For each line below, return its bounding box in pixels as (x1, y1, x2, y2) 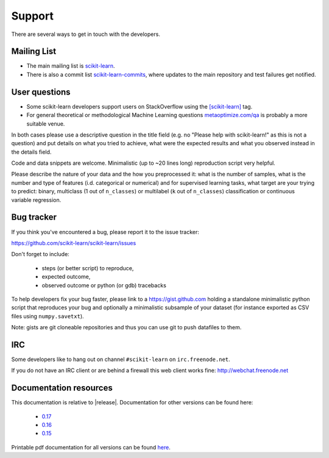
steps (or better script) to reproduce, (41, 264, 134, 271)
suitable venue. (26, 120, 65, 127)
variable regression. (11, 196, 62, 204)
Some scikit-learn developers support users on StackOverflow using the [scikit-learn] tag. (26, 102, 253, 110)
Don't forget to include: (11, 251, 69, 258)
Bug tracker (11, 212, 57, 223)
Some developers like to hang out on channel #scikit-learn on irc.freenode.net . (11, 356, 231, 363)
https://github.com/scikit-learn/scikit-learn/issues (11, 239, 136, 246)
